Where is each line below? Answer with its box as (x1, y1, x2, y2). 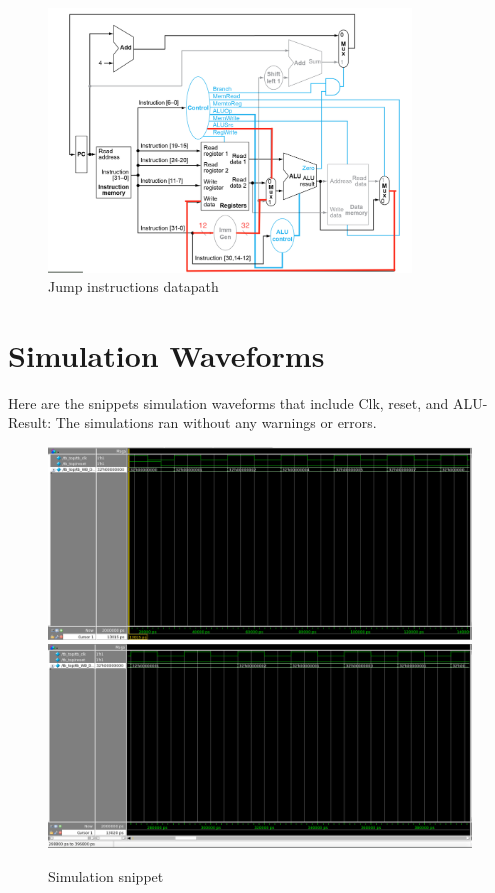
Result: (8, 412, 52, 433)
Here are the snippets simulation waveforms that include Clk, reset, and (8, 392, 449, 413)
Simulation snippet (48, 865, 164, 886)
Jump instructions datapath (48, 276, 219, 297)
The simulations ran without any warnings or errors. (55, 412, 377, 433)
